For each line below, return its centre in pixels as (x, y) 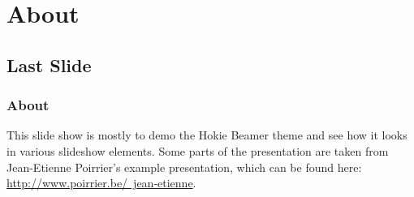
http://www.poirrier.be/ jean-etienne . (101, 183)
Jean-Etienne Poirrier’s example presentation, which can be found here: (184, 167)
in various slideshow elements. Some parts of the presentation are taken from (198, 150)
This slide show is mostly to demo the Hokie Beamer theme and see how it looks (207, 135)
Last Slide (49, 64)
